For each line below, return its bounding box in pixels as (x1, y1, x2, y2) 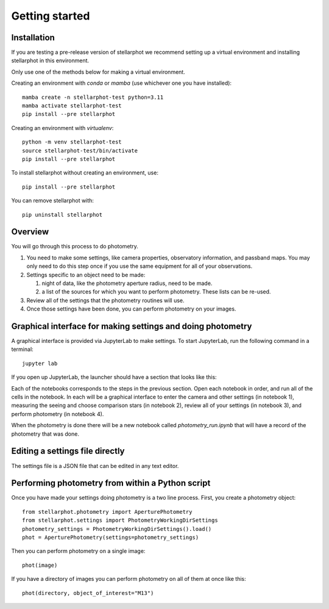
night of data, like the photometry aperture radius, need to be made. (41, 279, 213, 287)
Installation (11, 32, 55, 43)
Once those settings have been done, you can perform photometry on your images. (26, 305, 236, 312)
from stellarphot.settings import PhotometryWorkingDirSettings (22, 517, 219, 524)
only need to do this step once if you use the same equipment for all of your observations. (26, 262, 253, 270)
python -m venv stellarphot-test (22, 139, 122, 146)
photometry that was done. (11, 430, 79, 438)
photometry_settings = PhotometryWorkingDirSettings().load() (22, 525, 212, 532)
